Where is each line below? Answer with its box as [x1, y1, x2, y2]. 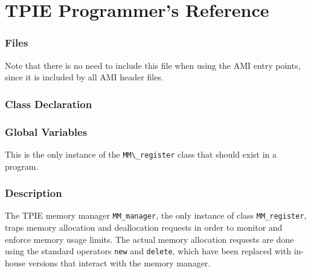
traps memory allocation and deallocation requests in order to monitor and [5, 220, 283, 233]
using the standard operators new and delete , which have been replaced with [5, 245, 291, 257]
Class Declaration [5, 96, 92, 111]
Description [5, 185, 62, 201]
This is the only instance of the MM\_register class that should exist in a [5, 147, 277, 160]
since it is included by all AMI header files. [5, 71, 164, 83]
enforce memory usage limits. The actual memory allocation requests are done [5, 233, 294, 245]
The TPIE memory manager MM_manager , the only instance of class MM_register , [5, 209, 307, 222]
